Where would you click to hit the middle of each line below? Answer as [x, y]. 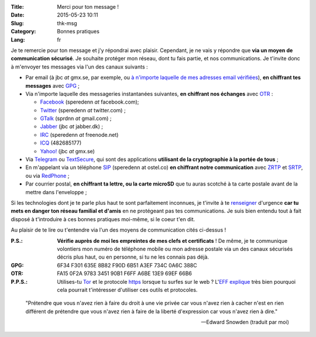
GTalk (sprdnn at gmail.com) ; [76, 118]
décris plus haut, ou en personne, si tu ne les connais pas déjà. [133, 257]
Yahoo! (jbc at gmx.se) [67, 151]
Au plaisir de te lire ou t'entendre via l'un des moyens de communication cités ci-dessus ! [118, 230]
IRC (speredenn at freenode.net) [79, 135]
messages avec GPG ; [53, 85]
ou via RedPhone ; [47, 176]
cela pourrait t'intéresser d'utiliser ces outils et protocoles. [127, 290]
